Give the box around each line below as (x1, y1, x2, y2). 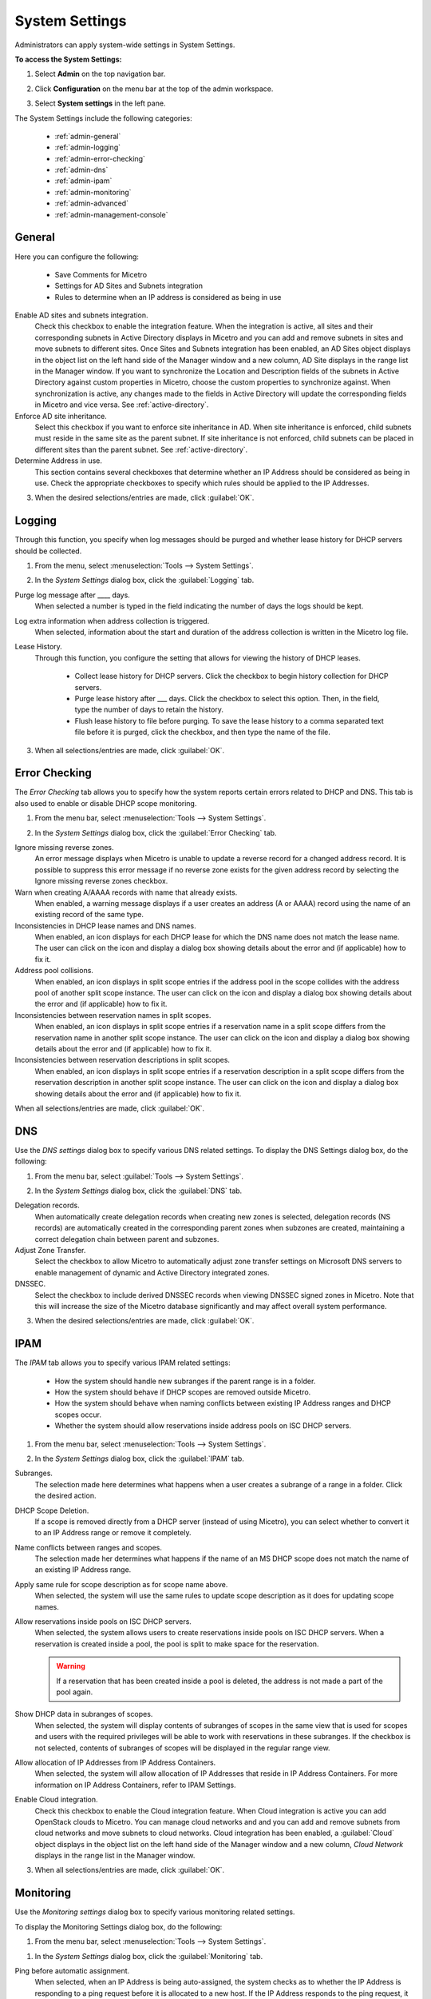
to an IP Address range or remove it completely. (34, 1528, 192, 1538)
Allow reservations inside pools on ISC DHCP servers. (14, 1617, 192, 1626)
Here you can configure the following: (14, 252, 140, 261)
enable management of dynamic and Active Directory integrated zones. (34, 1267, 270, 1277)
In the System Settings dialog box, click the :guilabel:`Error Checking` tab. (34, 828, 277, 837)
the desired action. (34, 1491, 97, 1501)
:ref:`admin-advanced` (54, 198, 129, 208)
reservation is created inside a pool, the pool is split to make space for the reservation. (34, 1639, 319, 1649)
